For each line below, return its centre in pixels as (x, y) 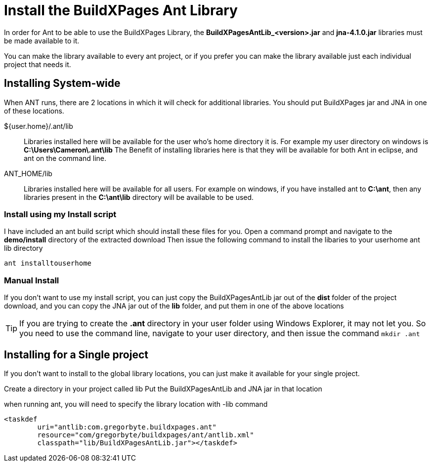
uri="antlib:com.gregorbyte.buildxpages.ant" (127, 427)
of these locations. (34, 111)
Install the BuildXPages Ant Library (121, 10)
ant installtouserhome (48, 263)
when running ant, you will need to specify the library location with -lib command (136, 404)
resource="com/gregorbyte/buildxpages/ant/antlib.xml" (146, 435)
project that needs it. (38, 64)
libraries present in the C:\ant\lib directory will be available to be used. (139, 197)
